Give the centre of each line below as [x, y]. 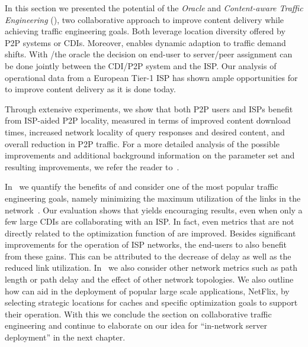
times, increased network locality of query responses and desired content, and [145, 132]
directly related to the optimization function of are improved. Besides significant [150, 233]
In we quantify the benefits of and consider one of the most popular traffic [142, 187]
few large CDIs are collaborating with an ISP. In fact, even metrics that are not [150, 221]
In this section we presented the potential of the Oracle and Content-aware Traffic [154, 8]
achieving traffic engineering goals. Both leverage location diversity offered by [145, 31]
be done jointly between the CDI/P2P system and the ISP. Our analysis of [141, 65]
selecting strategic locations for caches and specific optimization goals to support [151, 302]
